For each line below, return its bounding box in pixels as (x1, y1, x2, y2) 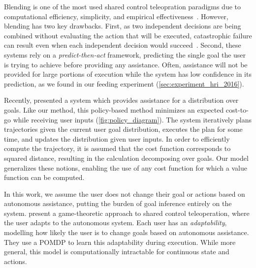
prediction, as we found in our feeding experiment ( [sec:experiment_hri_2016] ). (4, 78, 244, 89)
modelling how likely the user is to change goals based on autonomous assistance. (4, 227, 249, 238)
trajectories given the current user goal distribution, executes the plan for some (4, 124, 243, 134)
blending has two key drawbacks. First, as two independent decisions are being (4, 21, 241, 31)
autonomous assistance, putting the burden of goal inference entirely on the (4, 198, 232, 208)
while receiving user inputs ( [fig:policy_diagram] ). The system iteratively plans (13, 114, 252, 124)
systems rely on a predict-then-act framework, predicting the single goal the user (4, 49, 246, 60)
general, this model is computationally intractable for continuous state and (4, 246, 229, 257)
